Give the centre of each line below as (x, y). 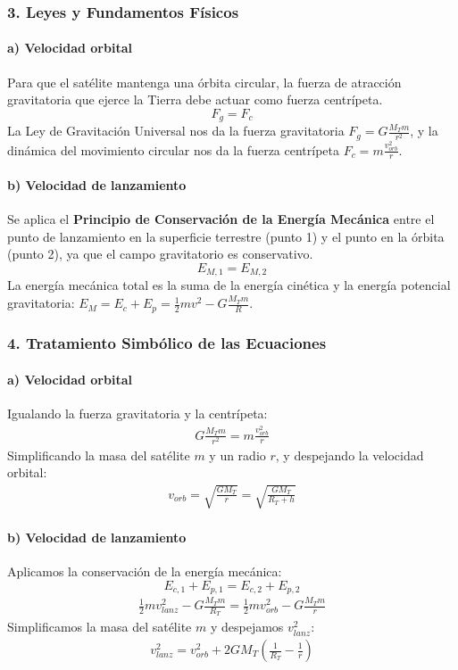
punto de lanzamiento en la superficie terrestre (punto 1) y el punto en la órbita (226, 236)
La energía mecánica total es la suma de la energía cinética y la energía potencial (229, 285)
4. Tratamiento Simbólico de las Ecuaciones (167, 343)
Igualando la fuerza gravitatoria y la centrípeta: (137, 414)
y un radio (237, 455)
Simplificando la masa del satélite (99, 455)
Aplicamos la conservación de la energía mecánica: (145, 571)
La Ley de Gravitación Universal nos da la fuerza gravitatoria (176, 131)
